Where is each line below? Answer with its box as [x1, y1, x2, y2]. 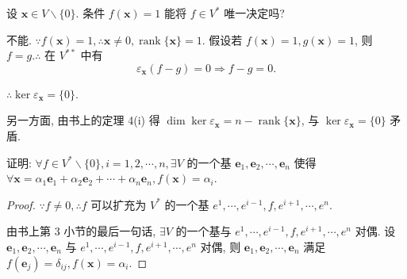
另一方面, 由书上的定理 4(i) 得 [6, 112, 160, 128]
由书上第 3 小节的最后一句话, [6, 223, 156, 239]
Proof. [6, 196, 36, 212]
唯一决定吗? [224, 5, 285, 21]
